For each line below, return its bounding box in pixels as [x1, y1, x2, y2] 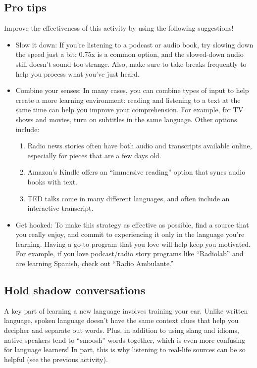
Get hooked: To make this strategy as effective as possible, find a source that [15, 219, 249, 230]
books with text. [27, 176, 78, 186]
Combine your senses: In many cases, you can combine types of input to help [15, 85, 249, 95]
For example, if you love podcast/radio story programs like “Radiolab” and [15, 248, 244, 259]
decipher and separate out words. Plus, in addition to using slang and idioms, [4, 325, 239, 335]
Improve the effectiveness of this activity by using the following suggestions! [4, 23, 234, 33]
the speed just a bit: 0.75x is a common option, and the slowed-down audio [15, 49, 244, 59]
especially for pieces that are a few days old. [27, 150, 161, 160]
